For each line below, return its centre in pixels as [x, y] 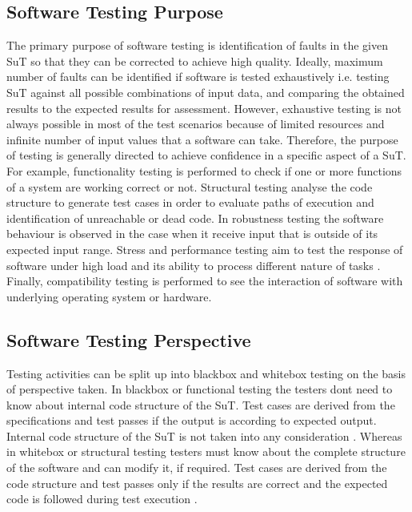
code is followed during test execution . [102, 499]
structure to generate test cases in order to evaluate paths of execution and [190, 202]
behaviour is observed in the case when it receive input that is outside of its [192, 234]
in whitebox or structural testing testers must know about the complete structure [206, 452]
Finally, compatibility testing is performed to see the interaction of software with [205, 281]
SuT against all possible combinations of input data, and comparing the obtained [206, 92]
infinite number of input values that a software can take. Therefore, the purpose [202, 139]
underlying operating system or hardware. [109, 296]
